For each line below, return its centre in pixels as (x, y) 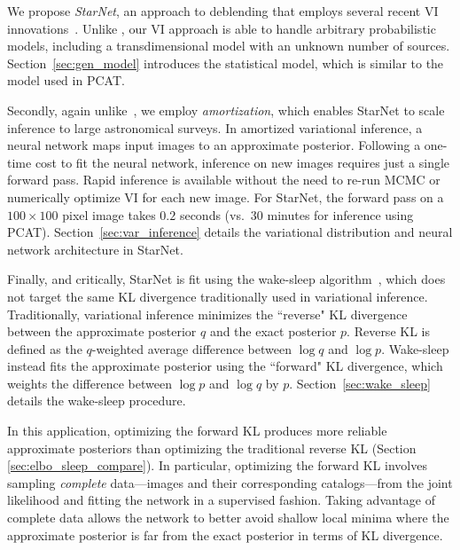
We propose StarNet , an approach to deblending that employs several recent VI (223, 11)
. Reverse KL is (388, 331)
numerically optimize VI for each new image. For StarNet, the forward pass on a (226, 196)
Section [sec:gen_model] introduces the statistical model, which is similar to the (226, 63)
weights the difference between (90, 383)
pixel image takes (109, 214)
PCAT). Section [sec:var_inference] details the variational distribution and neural (230, 232)
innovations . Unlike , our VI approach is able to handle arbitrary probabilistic (222, 28)
